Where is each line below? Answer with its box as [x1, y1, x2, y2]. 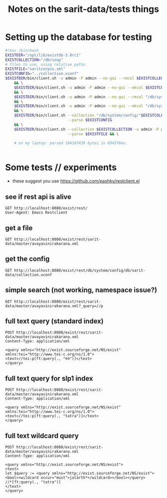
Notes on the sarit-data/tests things [8, 3, 159, 15]
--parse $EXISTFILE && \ [67, 131, 119, 137]
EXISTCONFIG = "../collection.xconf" [5, 71, 79, 76]
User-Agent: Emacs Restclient [5, 210, 68, 215]
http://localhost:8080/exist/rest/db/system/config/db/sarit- [14, 268, 146, 273]
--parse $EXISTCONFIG [67, 118, 112, 123]
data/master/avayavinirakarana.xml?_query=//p [5, 303, 103, 309]
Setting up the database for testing [5, 31, 153, 43]
